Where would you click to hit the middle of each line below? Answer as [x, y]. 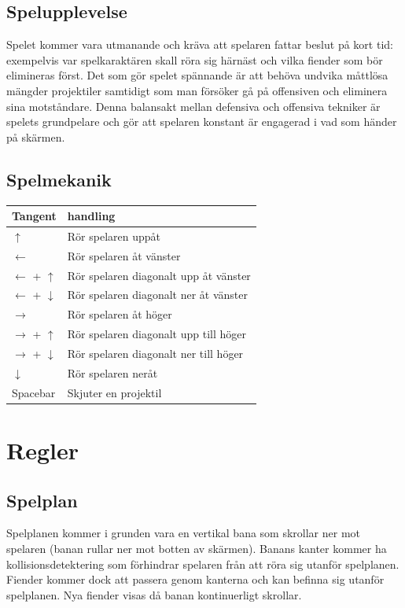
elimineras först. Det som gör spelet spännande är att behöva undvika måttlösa [197, 75]
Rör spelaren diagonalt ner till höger [155, 353]
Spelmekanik [59, 179]
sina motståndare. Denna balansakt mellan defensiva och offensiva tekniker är [193, 106]
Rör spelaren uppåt [114, 236]
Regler [42, 450]
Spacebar [34, 392]
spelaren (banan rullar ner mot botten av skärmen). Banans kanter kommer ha [197, 548]
